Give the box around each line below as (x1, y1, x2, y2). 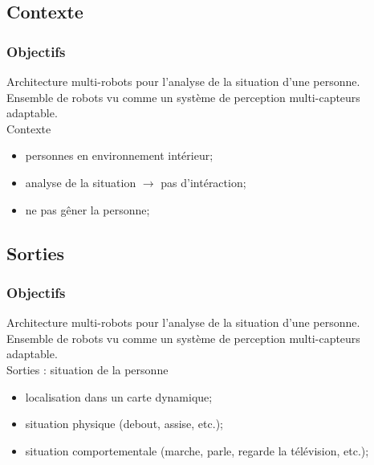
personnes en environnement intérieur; (25, 147, 213, 164)
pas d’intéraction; (161, 173, 246, 190)
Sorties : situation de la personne (6, 361, 169, 377)
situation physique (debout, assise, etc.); (25, 415, 223, 432)
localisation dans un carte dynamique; (25, 388, 213, 405)
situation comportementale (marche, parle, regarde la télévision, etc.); (25, 442, 369, 459)
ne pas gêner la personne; (25, 201, 150, 218)
